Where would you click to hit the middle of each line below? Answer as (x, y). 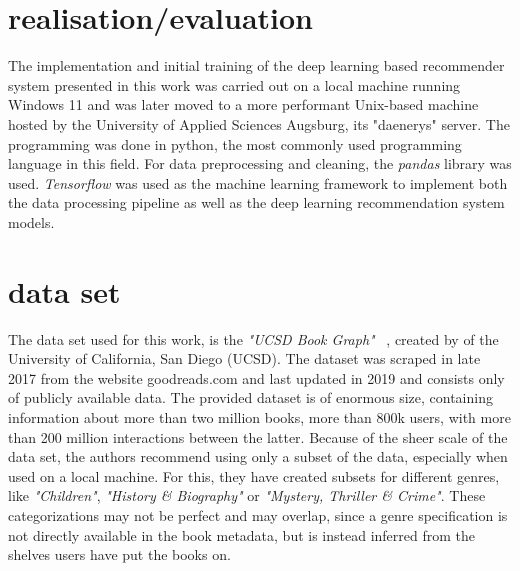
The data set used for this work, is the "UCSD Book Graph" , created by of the (253, 338)
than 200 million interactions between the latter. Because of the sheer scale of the (258, 436)
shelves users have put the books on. (119, 554)
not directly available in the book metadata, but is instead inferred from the (242, 534)
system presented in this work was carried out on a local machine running (234, 84)
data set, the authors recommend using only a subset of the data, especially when (258, 456)
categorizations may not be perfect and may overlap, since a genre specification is (258, 514)
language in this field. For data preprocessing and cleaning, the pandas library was (260, 163)
